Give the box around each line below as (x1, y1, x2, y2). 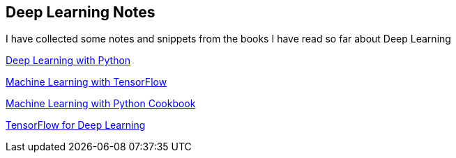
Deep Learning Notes (6, 3, 155, 21)
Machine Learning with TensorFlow (6, 76, 167, 88)
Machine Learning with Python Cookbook (6, 97, 196, 110)
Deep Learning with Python (6, 54, 131, 67)
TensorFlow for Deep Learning (6, 119, 146, 132)
